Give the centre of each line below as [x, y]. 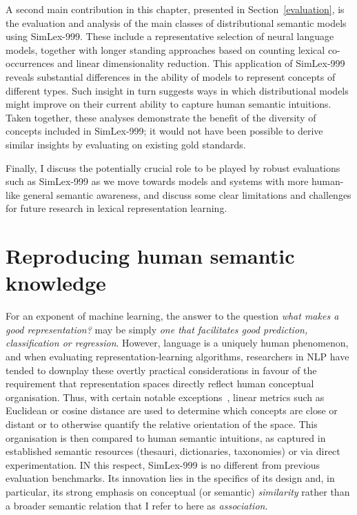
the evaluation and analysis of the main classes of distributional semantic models [176, 22]
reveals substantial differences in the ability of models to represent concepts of [171, 76]
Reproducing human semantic [150, 256]
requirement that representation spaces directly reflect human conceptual [160, 383]
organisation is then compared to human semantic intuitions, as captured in [166, 437]
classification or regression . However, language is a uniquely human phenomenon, [177, 343]
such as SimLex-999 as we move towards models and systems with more [157, 181]
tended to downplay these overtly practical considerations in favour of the [161, 370]
